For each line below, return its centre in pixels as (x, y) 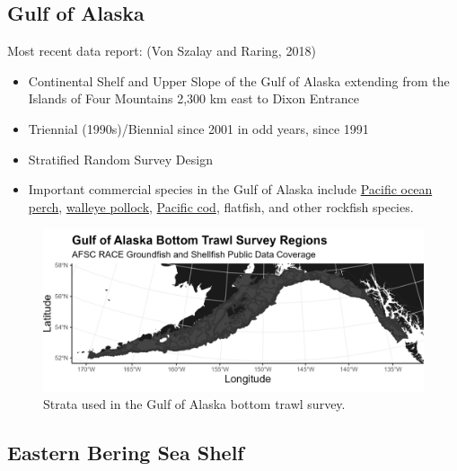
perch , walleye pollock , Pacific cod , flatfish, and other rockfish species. (221, 206)
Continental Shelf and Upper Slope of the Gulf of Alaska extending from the (239, 80)
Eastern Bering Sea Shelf (126, 453)
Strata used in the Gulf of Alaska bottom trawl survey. (194, 404)
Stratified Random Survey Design (120, 159)
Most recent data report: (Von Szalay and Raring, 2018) (162, 51)
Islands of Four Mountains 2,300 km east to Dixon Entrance (193, 98)
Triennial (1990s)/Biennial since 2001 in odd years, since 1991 (198, 128)
